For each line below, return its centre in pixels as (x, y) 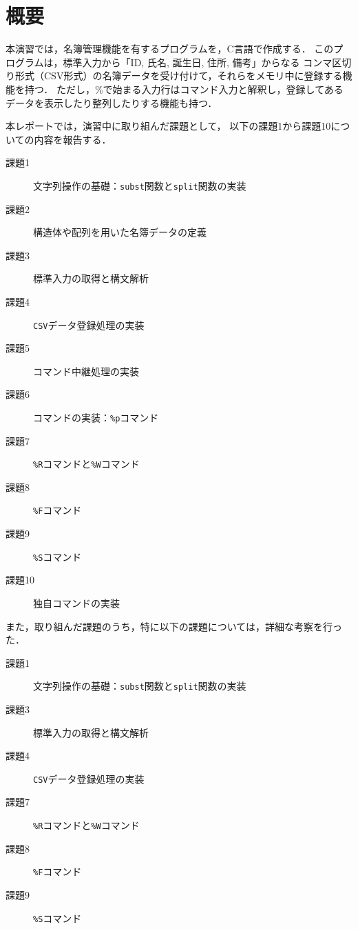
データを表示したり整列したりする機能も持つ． (112, 102)
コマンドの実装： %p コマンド (96, 417)
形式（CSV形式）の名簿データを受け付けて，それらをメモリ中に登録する (179, 76)
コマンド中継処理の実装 (86, 371)
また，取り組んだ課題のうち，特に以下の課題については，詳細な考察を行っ (174, 626)
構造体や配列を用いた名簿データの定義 (120, 232)
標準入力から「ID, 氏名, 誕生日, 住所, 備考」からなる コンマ (198, 62)
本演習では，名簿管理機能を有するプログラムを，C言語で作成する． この (170, 49)
